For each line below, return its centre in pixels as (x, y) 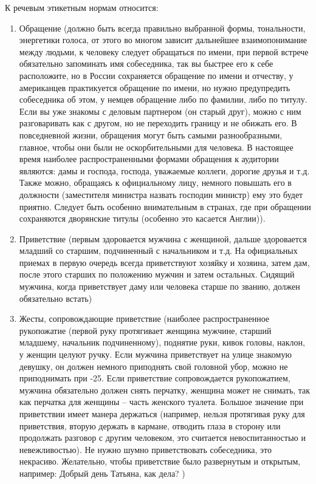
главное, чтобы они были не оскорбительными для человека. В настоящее (156, 147)
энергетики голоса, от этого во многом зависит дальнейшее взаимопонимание (163, 40)
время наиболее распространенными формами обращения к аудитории (149, 159)
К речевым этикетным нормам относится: (82, 7)
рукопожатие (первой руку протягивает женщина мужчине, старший (145, 330)
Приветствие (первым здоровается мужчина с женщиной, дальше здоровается (163, 238)
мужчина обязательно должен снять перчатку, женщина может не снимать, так (165, 390)
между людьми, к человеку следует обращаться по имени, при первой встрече (164, 51)
